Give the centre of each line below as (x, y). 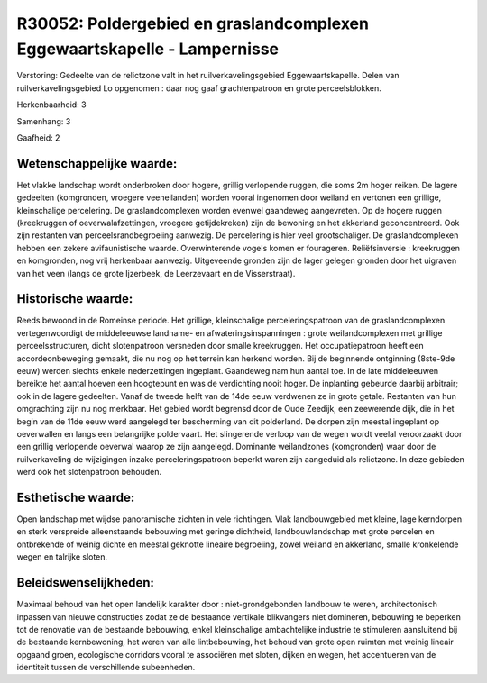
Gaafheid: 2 (38, 137)
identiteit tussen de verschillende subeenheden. (106, 668)
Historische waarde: (75, 299)
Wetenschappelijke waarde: (97, 164)
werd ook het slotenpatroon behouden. (89, 472)
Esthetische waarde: (76, 497)
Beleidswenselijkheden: (86, 583)
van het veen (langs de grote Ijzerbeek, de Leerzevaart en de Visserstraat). (156, 273)
